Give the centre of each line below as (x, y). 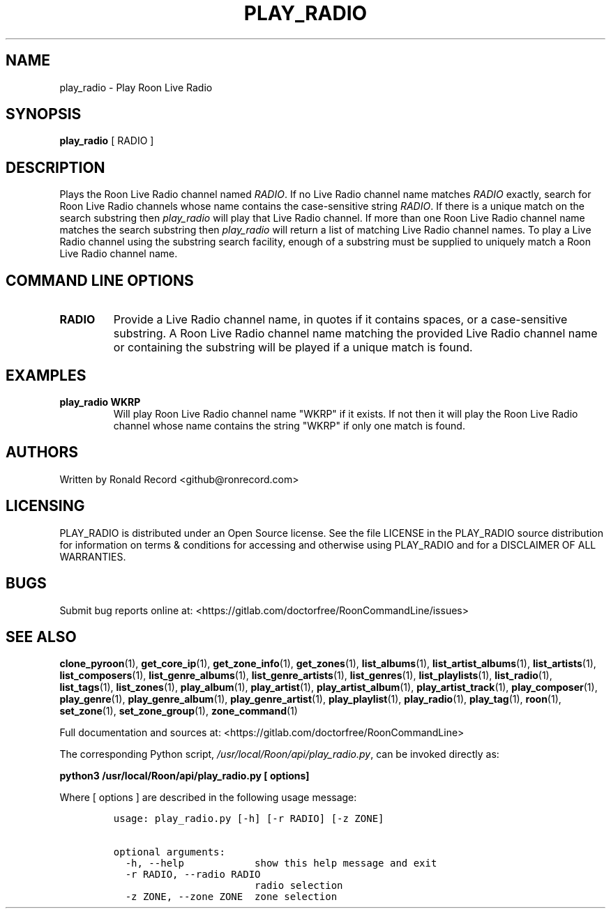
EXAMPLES (46, 375)
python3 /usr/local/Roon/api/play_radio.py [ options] (184, 776)
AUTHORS (42, 452)
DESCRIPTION (55, 167)
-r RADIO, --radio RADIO (193, 875)
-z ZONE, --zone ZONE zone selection (231, 897)
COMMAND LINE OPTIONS (100, 280)
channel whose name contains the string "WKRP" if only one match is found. (289, 425)
